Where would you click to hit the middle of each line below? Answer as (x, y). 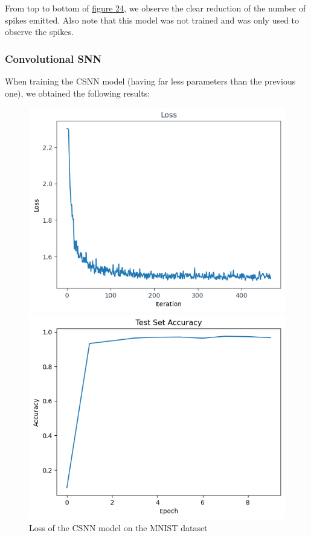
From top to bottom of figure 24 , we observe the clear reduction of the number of (155, 8)
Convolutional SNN (53, 58)
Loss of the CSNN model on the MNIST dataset (118, 527)
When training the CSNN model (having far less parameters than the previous (150, 81)
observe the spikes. (39, 32)
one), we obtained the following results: (78, 93)
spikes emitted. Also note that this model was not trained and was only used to (152, 20)
